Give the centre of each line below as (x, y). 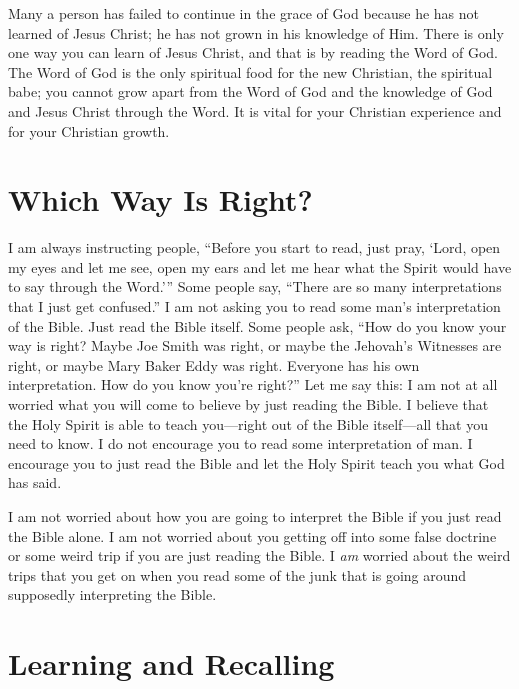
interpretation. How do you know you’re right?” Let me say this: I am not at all (253, 384)
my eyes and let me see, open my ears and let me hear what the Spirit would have (260, 266)
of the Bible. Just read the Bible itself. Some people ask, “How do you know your (257, 325)
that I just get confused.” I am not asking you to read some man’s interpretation (254, 306)
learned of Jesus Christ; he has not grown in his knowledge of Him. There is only (256, 32)
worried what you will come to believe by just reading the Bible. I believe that (248, 404)
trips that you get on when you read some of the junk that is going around (237, 574)
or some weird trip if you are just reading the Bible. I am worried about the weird (259, 555)
